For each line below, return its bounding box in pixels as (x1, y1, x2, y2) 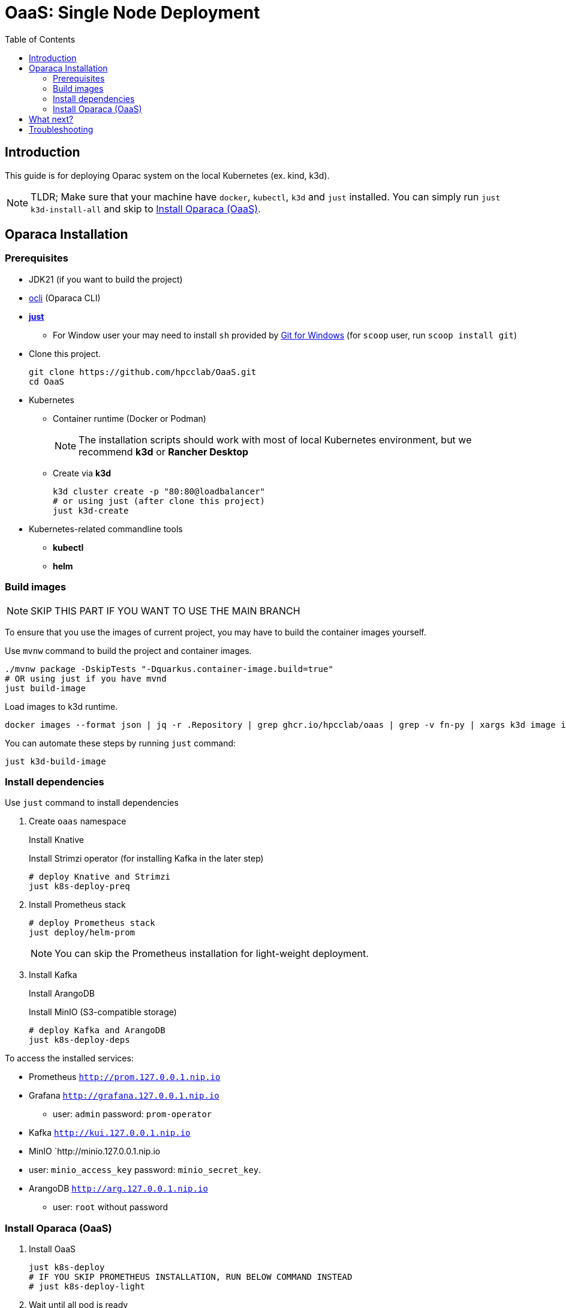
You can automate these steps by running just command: (5, 737, 236, 748)
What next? (29, 113, 74, 124)
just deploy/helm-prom (29, 928, 136, 938)
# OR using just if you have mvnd (5, 673, 167, 683)
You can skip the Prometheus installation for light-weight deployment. (55, 947, 369, 960)
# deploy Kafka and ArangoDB (29, 1025, 165, 1036)
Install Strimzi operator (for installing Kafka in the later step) (29, 853, 264, 864)
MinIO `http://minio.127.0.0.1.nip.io (29, 1146, 161, 1157)
